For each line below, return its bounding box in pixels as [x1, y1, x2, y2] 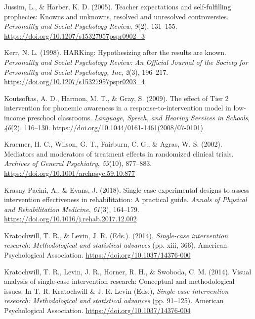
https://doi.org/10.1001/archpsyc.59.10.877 [4, 167, 135, 178]
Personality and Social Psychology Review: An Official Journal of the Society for [4, 56, 248, 67]
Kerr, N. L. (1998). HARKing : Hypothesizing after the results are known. [4, 47, 227, 57]
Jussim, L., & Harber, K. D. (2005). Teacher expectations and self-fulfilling [4, 1, 231, 11]
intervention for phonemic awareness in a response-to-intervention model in [4, 103, 231, 113]
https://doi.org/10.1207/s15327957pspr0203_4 [4, 76, 145, 87]
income [4, 112, 25, 122]
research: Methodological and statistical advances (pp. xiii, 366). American [4, 240, 227, 250]
